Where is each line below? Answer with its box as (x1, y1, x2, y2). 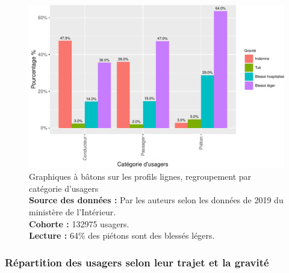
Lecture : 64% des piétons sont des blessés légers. (29, 229, 215, 242)
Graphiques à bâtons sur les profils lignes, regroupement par (29, 170, 252, 183)
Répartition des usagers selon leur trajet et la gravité (5, 254, 269, 269)
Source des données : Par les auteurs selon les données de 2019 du (29, 194, 284, 206)
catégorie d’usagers (29, 182, 99, 194)
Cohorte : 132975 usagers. (29, 217, 129, 230)
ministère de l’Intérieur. (29, 206, 116, 218)
